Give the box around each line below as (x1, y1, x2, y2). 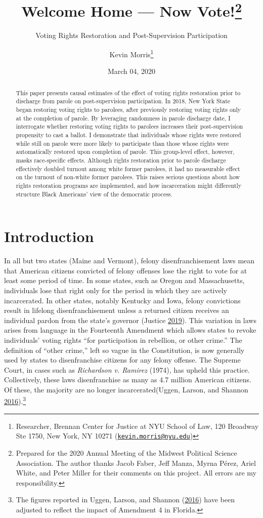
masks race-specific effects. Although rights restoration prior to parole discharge (16, 155, 226, 164)
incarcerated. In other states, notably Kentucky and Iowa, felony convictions (4, 295, 241, 305)
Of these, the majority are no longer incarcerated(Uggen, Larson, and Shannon (4, 384, 248, 394)
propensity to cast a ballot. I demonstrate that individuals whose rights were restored (16, 130, 241, 139)
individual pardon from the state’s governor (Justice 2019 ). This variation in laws (4, 314, 256, 325)
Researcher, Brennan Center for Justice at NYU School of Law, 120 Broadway (16, 420, 259, 431)
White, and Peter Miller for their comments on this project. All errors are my (16, 467, 257, 478)
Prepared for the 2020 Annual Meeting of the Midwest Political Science (16, 447, 237, 458)
